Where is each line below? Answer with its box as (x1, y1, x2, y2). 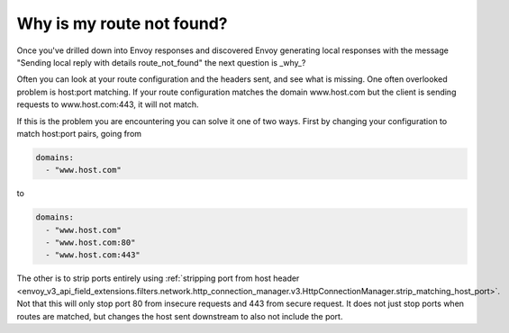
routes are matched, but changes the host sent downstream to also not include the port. (16, 310, 343, 321)
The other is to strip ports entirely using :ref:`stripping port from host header (16, 273, 300, 283)
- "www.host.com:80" (45, 238, 136, 247)
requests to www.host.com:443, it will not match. (16, 99, 199, 110)
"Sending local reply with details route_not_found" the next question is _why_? (16, 57, 306, 67)
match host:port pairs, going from (16, 128, 142, 139)
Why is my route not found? (16, 13, 228, 33)
